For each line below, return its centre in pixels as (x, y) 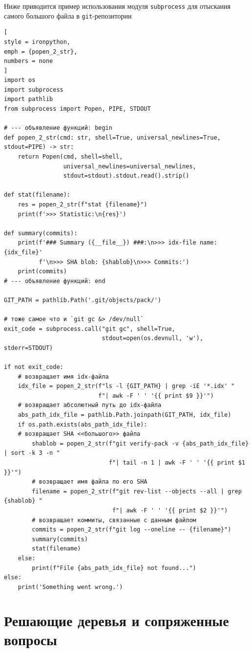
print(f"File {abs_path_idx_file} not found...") (114, 568)
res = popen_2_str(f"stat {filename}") (83, 204)
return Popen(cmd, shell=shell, (70, 157)
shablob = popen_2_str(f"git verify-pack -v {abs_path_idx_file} (140, 443)
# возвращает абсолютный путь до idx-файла (90, 405)
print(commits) (42, 272)
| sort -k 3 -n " (32, 453)
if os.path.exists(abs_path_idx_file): (83, 424)
